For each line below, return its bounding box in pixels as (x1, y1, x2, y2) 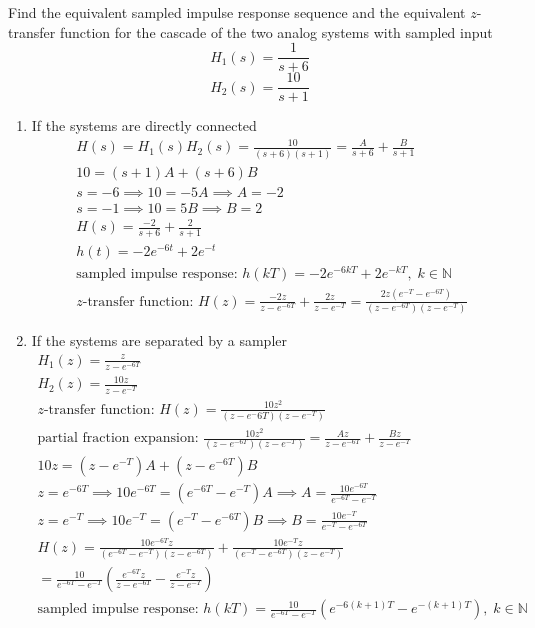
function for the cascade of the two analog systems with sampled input (59, 21, 493, 42)
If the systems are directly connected (31, 115, 257, 136)
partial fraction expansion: (37, 431, 199, 446)
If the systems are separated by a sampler (31, 330, 287, 351)
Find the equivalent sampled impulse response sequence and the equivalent (8, 2, 466, 22)
